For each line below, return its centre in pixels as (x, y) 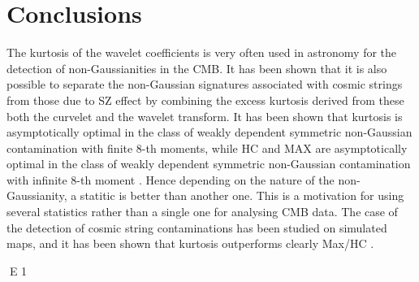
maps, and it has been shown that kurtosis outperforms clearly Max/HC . (190, 243)
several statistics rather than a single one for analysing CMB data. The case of (202, 212)
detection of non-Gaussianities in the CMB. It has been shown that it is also (197, 68)
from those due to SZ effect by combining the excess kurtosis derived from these (205, 100)
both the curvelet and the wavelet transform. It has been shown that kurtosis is (205, 116)
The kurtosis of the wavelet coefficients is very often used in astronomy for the (202, 52)
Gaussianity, (37, 195)
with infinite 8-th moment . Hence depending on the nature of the (171, 179)
